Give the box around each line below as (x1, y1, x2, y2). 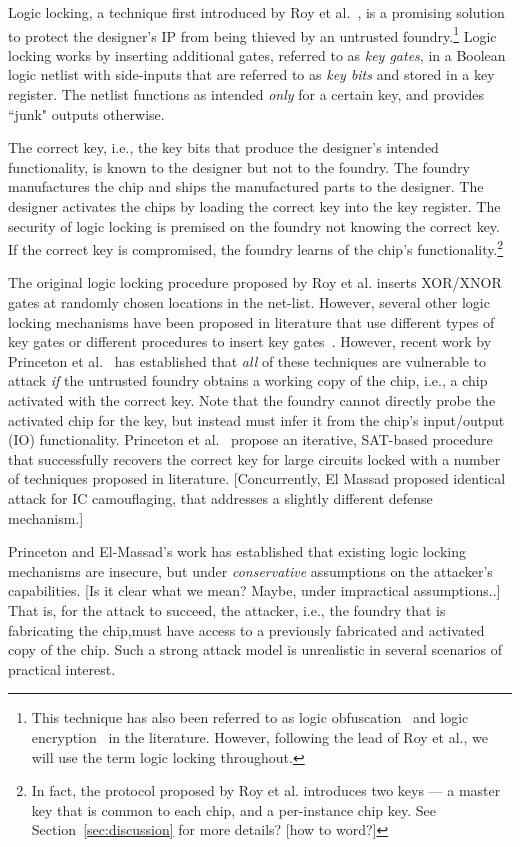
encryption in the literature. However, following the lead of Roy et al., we (31, 726, 488, 747)
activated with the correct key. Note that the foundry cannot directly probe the (8, 390, 496, 410)
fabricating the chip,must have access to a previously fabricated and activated (8, 619, 485, 640)
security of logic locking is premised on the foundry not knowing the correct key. (8, 215, 500, 236)
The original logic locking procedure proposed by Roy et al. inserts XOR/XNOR (8, 272, 502, 293)
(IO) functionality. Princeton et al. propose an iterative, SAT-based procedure (8, 429, 493, 450)
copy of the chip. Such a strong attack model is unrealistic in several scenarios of (8, 639, 503, 660)
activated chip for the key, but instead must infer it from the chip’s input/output (8, 409, 505, 430)
